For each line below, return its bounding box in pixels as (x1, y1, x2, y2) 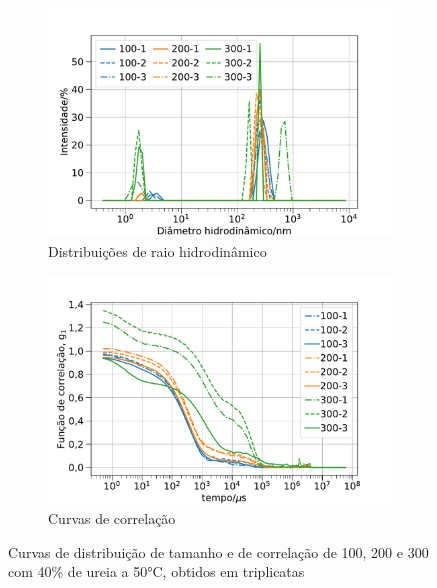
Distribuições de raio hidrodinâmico (48, 240, 267, 261)
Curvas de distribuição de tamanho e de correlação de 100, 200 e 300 (8, 541, 429, 562)
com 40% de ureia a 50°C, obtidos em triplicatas (8, 561, 305, 582)
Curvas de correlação (48, 508, 176, 528)
